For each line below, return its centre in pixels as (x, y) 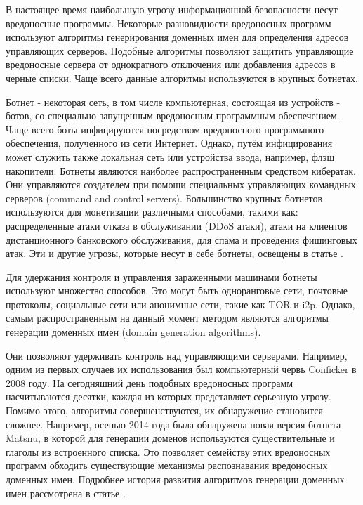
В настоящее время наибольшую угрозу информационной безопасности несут (172, 9)
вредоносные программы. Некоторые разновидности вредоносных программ (169, 23)
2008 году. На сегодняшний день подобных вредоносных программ (150, 382)
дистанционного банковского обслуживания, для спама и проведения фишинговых (181, 239)
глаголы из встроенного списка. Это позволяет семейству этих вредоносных (168, 451)
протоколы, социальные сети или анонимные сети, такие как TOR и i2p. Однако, (180, 304)
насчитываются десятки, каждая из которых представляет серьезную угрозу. (169, 396)
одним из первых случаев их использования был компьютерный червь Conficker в (181, 369)
